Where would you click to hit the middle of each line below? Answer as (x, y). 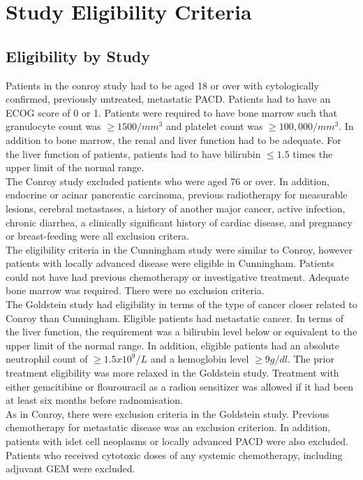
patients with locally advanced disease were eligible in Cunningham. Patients (170, 263)
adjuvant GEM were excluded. (71, 468)
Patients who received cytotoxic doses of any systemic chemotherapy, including (174, 454)
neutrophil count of (47, 359)
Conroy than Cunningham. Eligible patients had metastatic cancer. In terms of (175, 318)
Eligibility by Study (78, 56)
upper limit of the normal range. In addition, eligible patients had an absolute (172, 345)
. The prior (311, 359)
